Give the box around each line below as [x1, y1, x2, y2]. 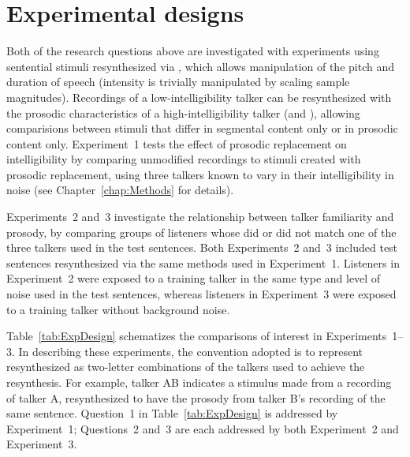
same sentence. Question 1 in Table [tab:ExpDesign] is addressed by [6, 405, 338, 421]
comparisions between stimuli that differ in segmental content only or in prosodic [6, 120, 398, 137]
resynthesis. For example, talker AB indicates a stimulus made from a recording [6, 374, 392, 390]
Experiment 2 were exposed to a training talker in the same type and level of [6, 270, 381, 287]
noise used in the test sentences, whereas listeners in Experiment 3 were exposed [6, 286, 397, 302]
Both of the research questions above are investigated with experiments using [6, 43, 379, 59]
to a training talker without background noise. [6, 301, 230, 317]
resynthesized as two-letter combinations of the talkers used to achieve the [6, 358, 365, 375]
